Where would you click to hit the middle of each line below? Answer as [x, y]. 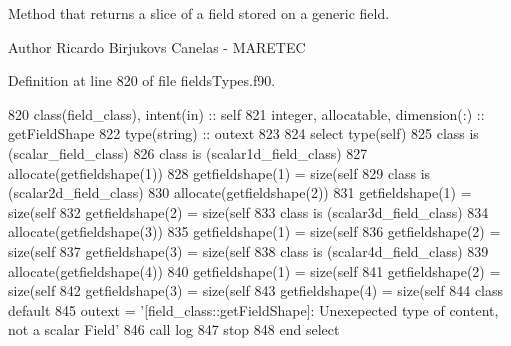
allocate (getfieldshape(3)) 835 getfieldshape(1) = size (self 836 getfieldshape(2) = [254, 231]
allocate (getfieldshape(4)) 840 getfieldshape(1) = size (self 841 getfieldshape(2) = [254, 270]
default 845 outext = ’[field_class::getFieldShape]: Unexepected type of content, [253, 309]
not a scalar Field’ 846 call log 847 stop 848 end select [174, 329]
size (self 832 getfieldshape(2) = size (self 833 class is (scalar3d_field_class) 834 [248, 211]
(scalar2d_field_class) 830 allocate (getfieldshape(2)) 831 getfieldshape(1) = [240, 192]
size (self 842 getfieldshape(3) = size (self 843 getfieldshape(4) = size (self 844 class [256, 290]
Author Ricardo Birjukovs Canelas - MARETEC [157, 46]
